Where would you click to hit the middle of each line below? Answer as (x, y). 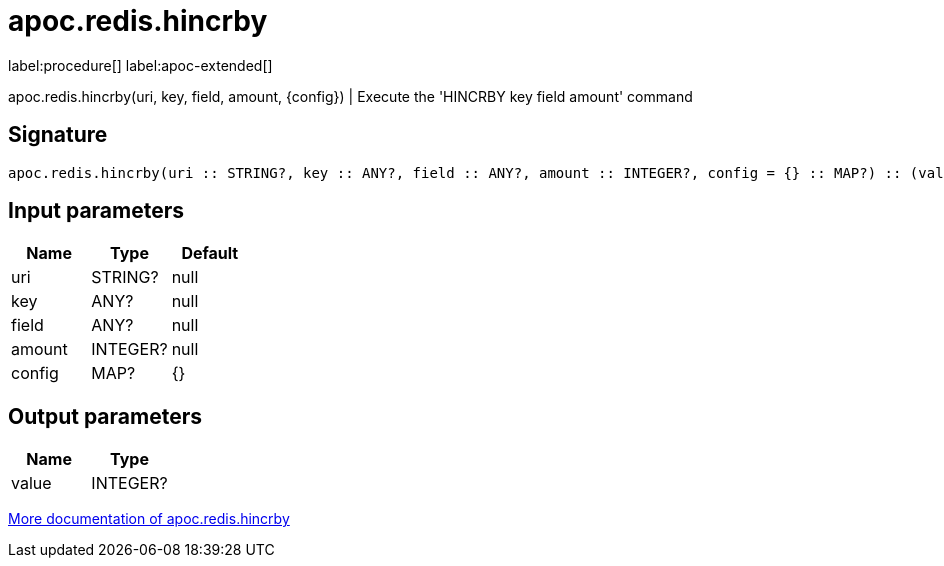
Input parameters (96, 211)
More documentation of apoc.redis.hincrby (149, 519)
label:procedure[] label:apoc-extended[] (140, 65)
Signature (58, 135)
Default (210, 253)
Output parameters (105, 416)
